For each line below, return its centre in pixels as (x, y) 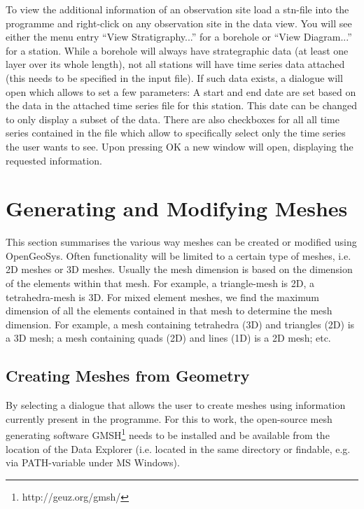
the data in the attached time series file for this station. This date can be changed (182, 105)
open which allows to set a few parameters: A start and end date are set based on (181, 91)
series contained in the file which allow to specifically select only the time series (176, 133)
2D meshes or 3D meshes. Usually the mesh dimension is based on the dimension (179, 269)
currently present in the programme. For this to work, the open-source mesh (169, 418)
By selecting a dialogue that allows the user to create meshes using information (176, 405)
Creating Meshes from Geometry (128, 376)
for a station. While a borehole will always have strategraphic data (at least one (177, 50)
